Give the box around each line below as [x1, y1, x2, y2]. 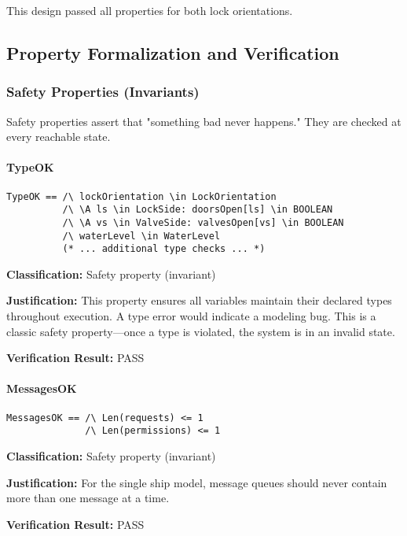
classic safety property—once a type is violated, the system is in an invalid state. [6, 323, 395, 339]
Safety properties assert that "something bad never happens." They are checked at [6, 113, 401, 129]
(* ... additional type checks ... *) [62, 243, 266, 255]
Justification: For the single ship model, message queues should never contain [6, 474, 387, 490]
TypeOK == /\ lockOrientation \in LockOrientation [6, 190, 277, 202]
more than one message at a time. [6, 490, 170, 506]
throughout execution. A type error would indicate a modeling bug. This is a [6, 308, 376, 324]
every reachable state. [6, 128, 111, 145]
